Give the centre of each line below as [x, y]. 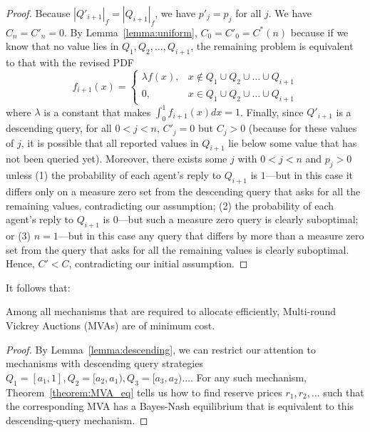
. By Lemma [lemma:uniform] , [131, 32]
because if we [319, 32]
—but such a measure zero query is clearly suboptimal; [238, 219]
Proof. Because [38, 13]
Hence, [20, 263]
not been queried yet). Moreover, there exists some [117, 159]
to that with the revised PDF [70, 62]
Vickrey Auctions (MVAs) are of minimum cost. [111, 325]
